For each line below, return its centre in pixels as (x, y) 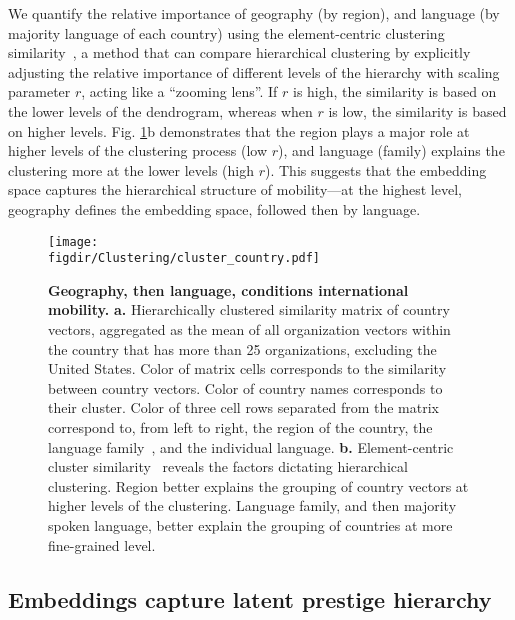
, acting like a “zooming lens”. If (179, 91)
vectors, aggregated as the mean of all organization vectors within (249, 329)
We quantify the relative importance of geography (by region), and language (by (254, 13)
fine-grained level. (102, 544)
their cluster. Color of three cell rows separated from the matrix (243, 407)
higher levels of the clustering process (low (138, 150)
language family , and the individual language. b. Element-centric (251, 446)
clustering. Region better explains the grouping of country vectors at (258, 485)
